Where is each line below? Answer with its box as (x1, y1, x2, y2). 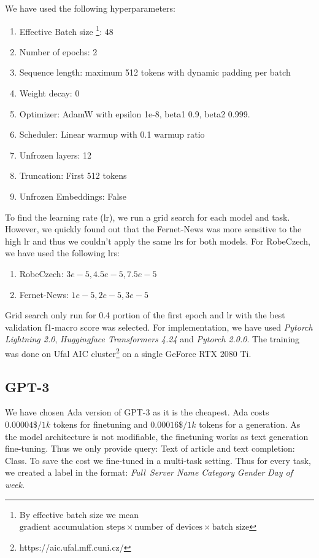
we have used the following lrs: (5, 246, 120, 259)
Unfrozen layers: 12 (19, 148, 92, 161)
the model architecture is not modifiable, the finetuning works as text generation (5, 430, 309, 442)
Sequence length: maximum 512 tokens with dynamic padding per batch (19, 66, 291, 79)
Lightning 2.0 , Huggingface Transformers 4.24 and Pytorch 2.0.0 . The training (5, 332, 300, 345)
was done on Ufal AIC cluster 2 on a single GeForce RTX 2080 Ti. (5, 345, 252, 360)
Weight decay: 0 (19, 87, 80, 100)
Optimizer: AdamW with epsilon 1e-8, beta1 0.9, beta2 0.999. (19, 107, 250, 120)
